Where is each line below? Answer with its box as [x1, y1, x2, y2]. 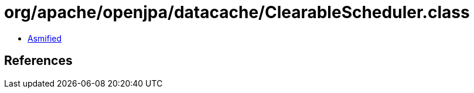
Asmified [28, 33, 62, 43]
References [4, 53, 73, 68]
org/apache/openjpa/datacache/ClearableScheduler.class [4, 2, 470, 22]
